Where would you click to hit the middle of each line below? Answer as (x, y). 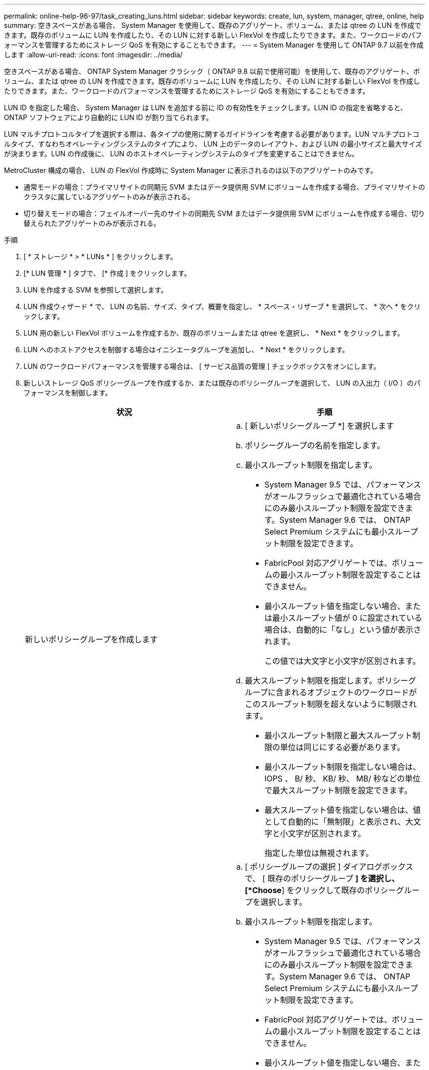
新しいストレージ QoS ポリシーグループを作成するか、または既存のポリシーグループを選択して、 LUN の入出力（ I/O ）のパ (222, 383)
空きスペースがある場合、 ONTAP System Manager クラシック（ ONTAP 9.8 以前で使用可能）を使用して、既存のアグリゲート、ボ (212, 71)
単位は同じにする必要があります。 (343, 747)
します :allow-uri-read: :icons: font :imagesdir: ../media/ (93, 55)
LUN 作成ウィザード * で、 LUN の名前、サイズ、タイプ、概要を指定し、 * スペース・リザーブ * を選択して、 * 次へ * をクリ (222, 306)
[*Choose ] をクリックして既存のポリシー (321, 890)
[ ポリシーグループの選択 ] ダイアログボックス (329, 867)
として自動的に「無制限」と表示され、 (335, 822)
